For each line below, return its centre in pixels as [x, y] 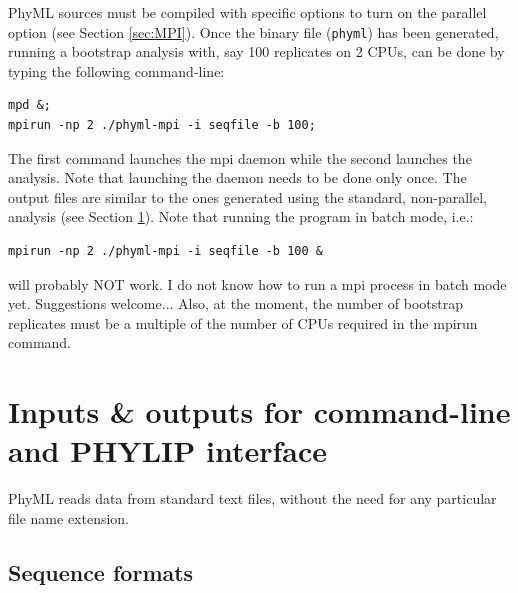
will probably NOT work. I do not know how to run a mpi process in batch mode [257, 283]
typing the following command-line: [116, 70]
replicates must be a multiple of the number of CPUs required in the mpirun [243, 322]
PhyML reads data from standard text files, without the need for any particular [252, 498]
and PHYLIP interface [168, 450]
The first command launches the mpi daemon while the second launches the [240, 157]
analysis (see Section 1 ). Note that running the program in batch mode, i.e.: [241, 216]
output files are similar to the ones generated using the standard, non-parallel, [247, 196]
